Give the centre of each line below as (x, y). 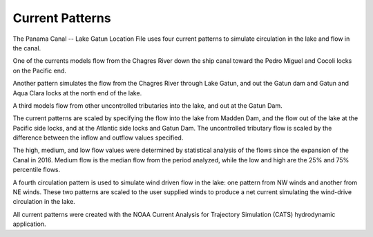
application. (29, 224)
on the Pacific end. (40, 70)
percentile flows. (37, 170)
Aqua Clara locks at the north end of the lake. (77, 93)
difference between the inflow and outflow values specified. (98, 138)
